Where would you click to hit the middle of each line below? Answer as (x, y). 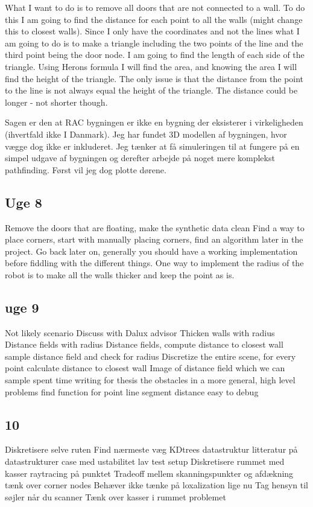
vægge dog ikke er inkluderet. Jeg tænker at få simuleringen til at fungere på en (152, 146)
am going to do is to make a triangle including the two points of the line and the (154, 43)
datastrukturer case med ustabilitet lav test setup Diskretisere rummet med (145, 461)
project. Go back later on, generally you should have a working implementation (151, 251)
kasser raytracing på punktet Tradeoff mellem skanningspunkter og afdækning (149, 473)
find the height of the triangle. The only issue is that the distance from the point (154, 78)
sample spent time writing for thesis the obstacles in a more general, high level (150, 380)
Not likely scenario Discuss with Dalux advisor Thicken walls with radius (140, 332)
